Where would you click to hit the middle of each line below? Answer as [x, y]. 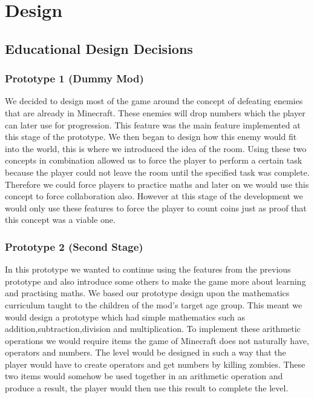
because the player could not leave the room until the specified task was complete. [157, 172]
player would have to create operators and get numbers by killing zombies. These [155, 364]
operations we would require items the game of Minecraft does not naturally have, [157, 340]
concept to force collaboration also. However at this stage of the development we [154, 196]
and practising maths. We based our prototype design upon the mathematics [147, 293]
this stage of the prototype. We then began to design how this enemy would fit [151, 137]
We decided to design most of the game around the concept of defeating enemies [154, 101]
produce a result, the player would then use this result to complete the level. [147, 388]
